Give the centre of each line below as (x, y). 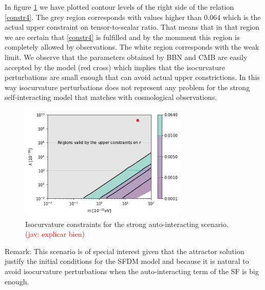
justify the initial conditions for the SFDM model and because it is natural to (127, 261)
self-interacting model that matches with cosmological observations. (111, 97)
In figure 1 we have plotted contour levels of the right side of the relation (119, 7)
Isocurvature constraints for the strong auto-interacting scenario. (127, 224)
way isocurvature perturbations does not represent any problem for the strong (127, 87)
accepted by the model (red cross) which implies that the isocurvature (115, 67)
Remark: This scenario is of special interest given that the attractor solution (125, 251)
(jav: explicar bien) (55, 234)
